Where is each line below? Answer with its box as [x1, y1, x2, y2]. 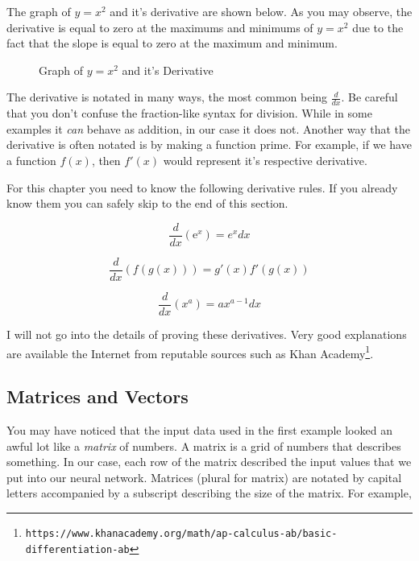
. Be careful [341, 89, 398, 105]
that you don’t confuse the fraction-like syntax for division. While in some [6, 105, 372, 122]
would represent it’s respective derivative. [163, 151, 367, 168]
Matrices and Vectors [6, 384, 189, 409]
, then [91, 151, 121, 168]
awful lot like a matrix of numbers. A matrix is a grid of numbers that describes [6, 437, 401, 454]
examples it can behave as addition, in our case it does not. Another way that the [6, 120, 411, 137]
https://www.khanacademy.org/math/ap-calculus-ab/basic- [25, 527, 338, 539]
